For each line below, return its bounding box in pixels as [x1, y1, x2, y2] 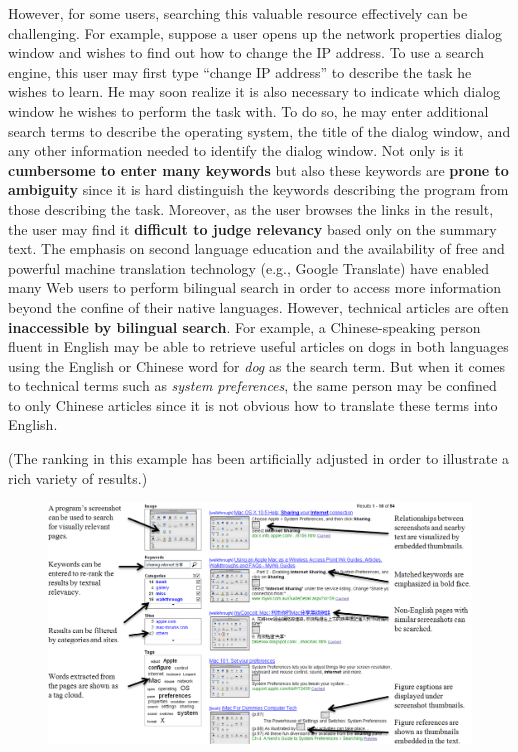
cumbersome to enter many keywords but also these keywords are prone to [8, 159, 509, 180]
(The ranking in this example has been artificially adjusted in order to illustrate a [8, 448, 510, 469]
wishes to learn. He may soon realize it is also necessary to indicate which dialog [8, 81, 501, 102]
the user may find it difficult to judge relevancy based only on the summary [8, 218, 497, 239]
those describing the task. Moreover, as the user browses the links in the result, [8, 198, 494, 219]
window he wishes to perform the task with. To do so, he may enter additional [8, 100, 489, 121]
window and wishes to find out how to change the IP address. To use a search [8, 42, 484, 63]
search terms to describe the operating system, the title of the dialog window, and [8, 120, 511, 141]
